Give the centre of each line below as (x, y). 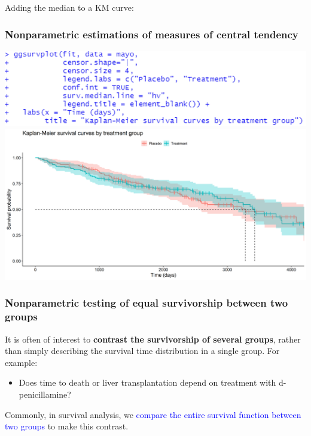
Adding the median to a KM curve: (69, 7)
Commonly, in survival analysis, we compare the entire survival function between (153, 414)
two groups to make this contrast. (67, 426)
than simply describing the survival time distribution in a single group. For (142, 351)
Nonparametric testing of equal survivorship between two (147, 303)
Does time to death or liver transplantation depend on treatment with (147, 382)
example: (21, 362)
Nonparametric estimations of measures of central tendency (152, 34)
